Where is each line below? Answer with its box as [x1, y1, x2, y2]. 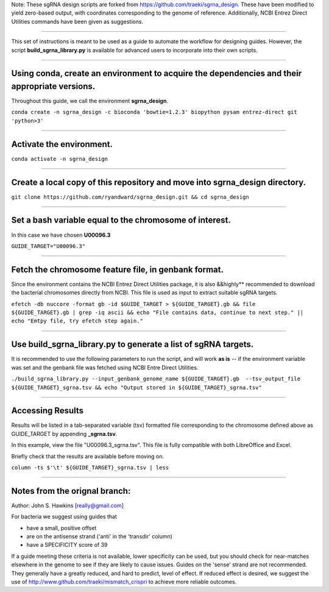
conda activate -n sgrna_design [11, 155, 108, 162]
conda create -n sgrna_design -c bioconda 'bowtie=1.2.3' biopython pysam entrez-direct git [11, 109, 298, 116]
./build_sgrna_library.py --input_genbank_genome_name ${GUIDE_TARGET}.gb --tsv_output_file [11, 376, 301, 382]
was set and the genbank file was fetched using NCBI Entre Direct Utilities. [11, 363, 199, 371]
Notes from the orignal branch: [11, 485, 131, 496]
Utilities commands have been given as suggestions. [11, 18, 143, 25]
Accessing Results [11, 405, 84, 416]
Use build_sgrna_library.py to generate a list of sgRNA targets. [11, 339, 254, 350]
